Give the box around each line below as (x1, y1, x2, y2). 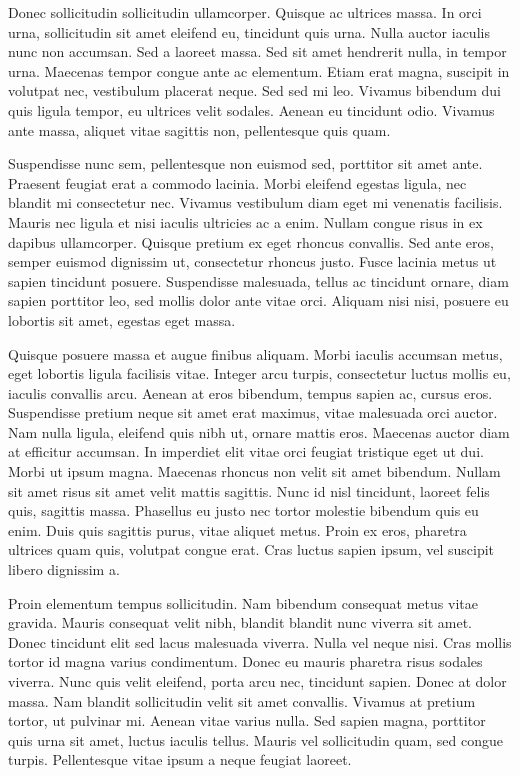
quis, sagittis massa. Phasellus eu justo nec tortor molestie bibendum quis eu (8, 500, 479, 521)
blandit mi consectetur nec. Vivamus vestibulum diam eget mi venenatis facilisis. (8, 192, 503, 213)
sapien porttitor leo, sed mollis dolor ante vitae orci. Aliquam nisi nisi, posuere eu (8, 290, 509, 311)
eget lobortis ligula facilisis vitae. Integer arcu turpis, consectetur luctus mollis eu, (8, 363, 511, 384)
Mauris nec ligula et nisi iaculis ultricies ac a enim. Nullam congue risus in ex (8, 211, 483, 232)
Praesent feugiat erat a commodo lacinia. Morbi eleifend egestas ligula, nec (8, 172, 467, 193)
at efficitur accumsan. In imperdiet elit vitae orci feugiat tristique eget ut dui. (8, 441, 484, 462)
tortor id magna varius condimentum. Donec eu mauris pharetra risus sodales (8, 651, 483, 672)
